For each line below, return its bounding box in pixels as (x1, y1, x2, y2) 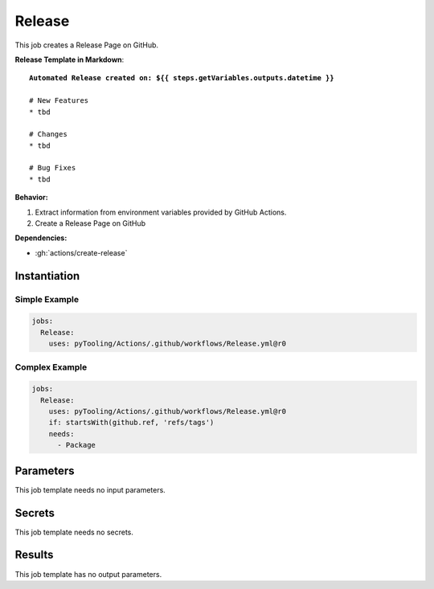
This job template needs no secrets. (14, 527, 134, 537)
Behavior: (14, 193, 48, 202)
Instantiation (14, 269, 80, 283)
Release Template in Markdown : (14, 55, 125, 64)
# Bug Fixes (29, 163, 76, 173)
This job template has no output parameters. (14, 569, 162, 579)
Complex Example (14, 362, 88, 373)
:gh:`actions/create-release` (35, 247, 128, 257)
